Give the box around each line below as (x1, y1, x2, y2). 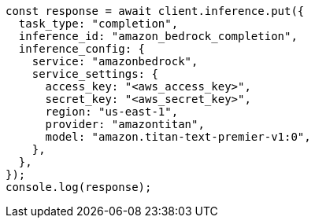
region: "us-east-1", (45, 105, 179, 118)
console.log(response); (6, 181, 152, 193)
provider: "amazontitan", (45, 118, 205, 130)
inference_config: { (18, 42, 146, 55)
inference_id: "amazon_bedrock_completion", (18, 30, 298, 42)
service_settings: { (31, 68, 158, 80)
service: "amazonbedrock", (31, 55, 198, 68)
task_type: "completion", (18, 17, 179, 30)
